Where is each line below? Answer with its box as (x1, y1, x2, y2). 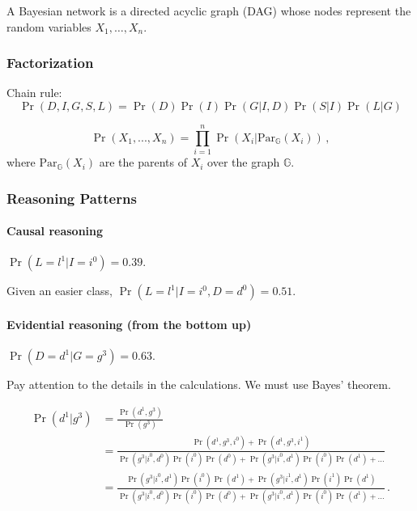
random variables (6, 18, 91, 35)
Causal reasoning (6, 222, 104, 239)
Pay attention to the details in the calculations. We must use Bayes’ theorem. (6, 376, 391, 393)
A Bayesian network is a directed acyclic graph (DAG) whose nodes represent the (6, 2, 411, 19)
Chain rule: (6, 84, 62, 101)
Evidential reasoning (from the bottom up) (6, 315, 252, 332)
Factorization (6, 53, 94, 73)
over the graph (207, 154, 280, 171)
